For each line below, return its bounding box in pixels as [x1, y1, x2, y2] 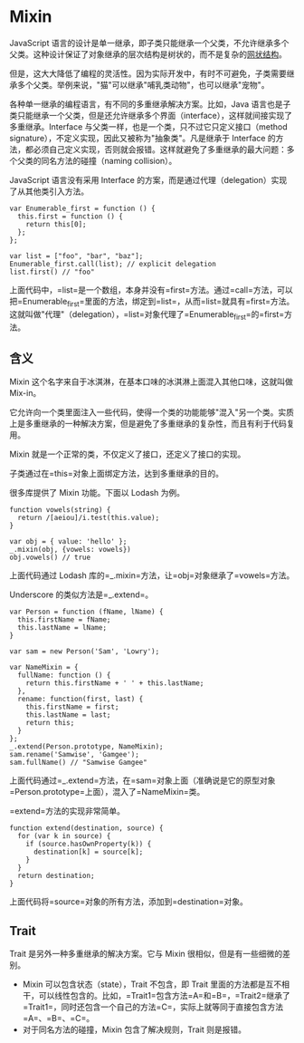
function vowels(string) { [9, 506, 111, 515]
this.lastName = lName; [17, 623, 107, 633]
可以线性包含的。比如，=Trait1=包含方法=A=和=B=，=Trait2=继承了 [38, 990, 291, 1001]
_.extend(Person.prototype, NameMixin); [9, 742, 165, 751]
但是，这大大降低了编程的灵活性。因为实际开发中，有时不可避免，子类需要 [9, 68, 287, 79]
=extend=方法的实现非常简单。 [9, 806, 125, 816]
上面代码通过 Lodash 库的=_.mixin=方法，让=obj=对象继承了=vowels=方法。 [9, 570, 295, 581]
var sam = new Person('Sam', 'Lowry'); [9, 647, 160, 656]
